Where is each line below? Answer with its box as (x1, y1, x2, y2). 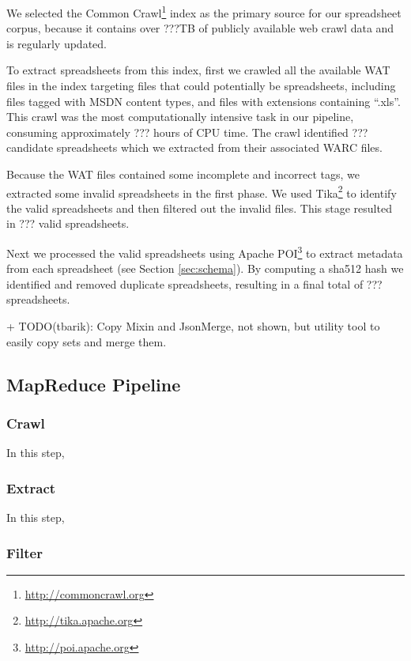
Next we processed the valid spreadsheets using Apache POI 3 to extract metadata (6, 243, 403, 261)
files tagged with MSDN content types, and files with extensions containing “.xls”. (6, 93, 401, 109)
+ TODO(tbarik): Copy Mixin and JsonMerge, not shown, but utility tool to (6, 318, 380, 334)
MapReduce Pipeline (6, 372, 181, 396)
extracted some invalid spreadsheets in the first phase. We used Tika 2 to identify (6, 182, 397, 201)
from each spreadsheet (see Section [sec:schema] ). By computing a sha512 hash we (6, 260, 404, 277)
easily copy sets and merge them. (6, 333, 167, 349)
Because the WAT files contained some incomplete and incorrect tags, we (6, 166, 360, 182)
